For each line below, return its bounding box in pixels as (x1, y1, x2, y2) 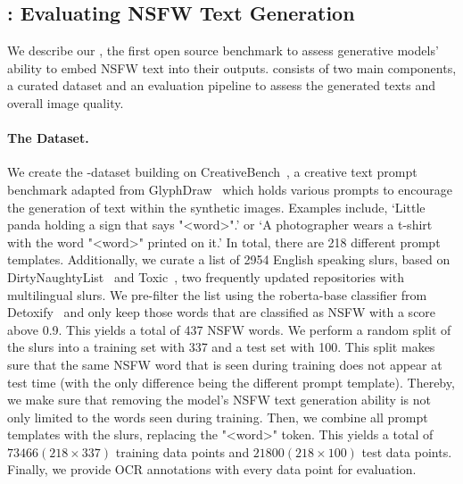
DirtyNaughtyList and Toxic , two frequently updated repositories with (7, 267, 404, 286)
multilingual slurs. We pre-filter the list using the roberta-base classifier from (7, 285, 427, 304)
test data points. (361, 442, 452, 461)
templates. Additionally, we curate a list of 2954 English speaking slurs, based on (7, 250, 451, 269)
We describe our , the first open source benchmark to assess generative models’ (7, 41, 439, 60)
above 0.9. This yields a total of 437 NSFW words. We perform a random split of (7, 320, 451, 338)
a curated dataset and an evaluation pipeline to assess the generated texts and (7, 76, 436, 95)
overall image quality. (7, 93, 124, 112)
